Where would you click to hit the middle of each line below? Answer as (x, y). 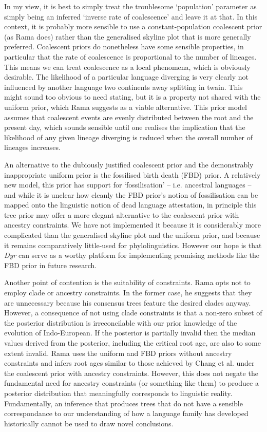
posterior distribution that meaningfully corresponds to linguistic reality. (118, 393)
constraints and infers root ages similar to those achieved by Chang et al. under (129, 363)
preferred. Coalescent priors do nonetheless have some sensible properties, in (124, 46)
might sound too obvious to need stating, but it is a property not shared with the (132, 97)
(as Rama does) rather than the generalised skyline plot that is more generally (128, 36)
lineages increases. (32, 147)
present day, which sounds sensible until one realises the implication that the (125, 127)
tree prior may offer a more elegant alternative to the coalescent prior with (122, 214)
